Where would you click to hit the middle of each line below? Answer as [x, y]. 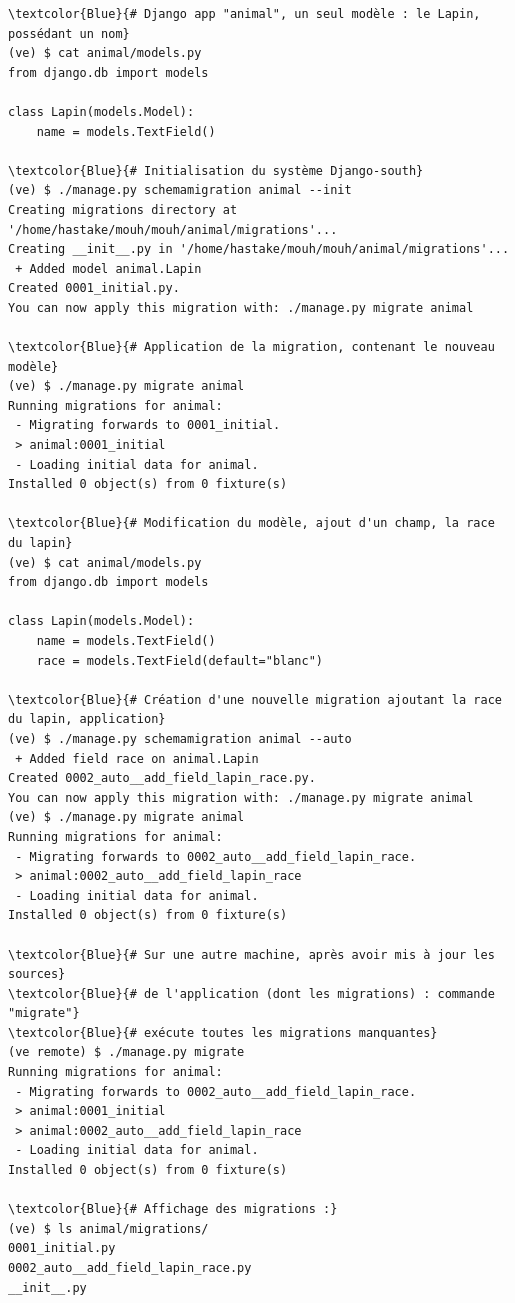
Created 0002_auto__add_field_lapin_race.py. [162, 778]
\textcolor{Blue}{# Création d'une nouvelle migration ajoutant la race [255, 699]
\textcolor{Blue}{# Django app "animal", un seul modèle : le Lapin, [244, 14]
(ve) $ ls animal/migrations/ [108, 1228]
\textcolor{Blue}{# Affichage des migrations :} [173, 1209]
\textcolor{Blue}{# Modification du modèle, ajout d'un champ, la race [251, 523]
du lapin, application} [87, 719]
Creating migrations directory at [123, 209]
